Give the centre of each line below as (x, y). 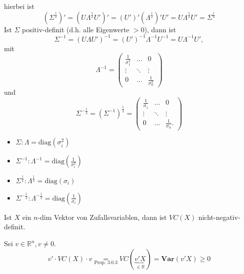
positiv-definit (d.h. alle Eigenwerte (76, 29)
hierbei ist (19, 6)
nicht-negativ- (219, 217)
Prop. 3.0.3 (106, 263)
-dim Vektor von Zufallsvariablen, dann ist (102, 217)
